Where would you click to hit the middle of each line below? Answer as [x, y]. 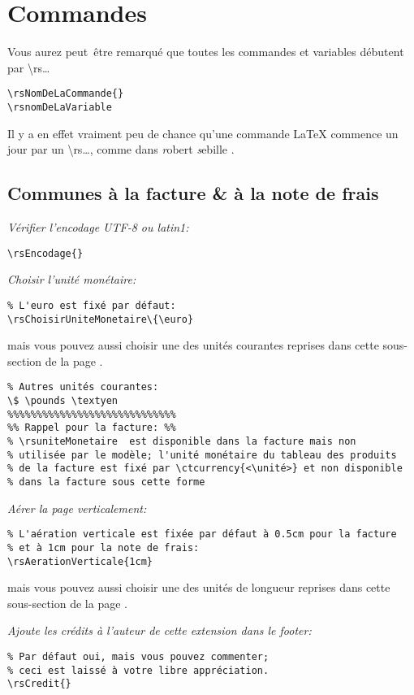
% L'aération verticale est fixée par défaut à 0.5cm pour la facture [202, 534]
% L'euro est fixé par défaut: [92, 305]
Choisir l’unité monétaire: [72, 279]
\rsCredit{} [39, 684]
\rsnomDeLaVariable [60, 107]
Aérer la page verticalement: [77, 508]
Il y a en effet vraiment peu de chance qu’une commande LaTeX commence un [203, 133]
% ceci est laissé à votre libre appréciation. [138, 670]
